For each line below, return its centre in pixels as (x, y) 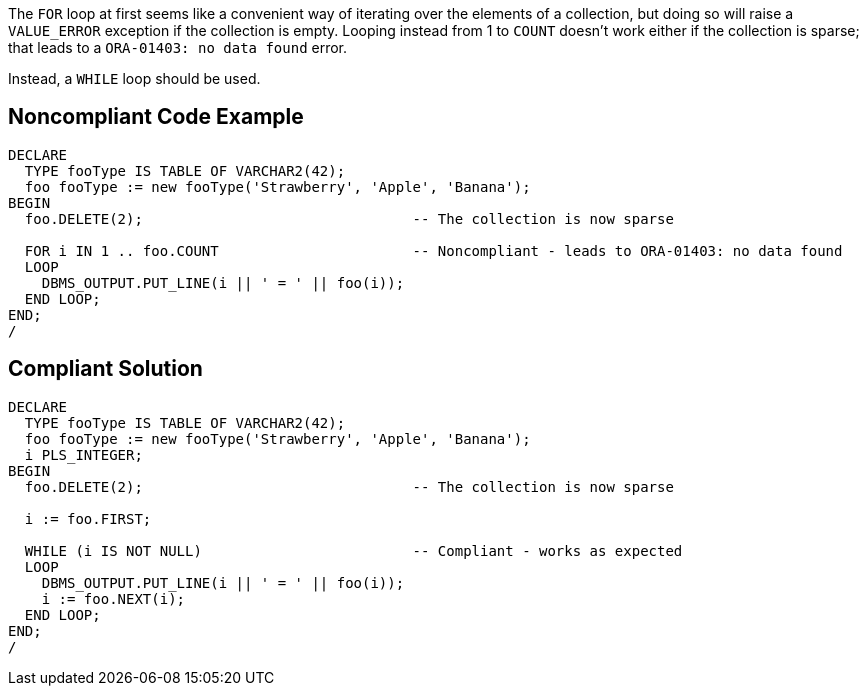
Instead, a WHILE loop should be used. (134, 78)
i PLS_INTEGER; (83, 454)
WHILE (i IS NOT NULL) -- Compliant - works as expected (353, 550)
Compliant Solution (105, 369)
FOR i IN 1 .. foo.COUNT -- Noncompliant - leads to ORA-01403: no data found (433, 250)
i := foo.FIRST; (88, 518)
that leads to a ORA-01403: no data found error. (178, 47)
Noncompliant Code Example (156, 117)
